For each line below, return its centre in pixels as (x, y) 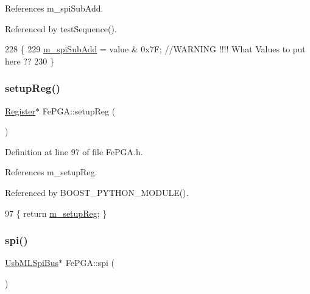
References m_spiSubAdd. (54, 8)
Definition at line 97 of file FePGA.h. (74, 151)
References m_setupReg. (51, 172)
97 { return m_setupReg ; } (56, 213)
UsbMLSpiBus (32, 263)
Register (20, 110)
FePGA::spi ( (90, 263)
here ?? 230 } (30, 61)
